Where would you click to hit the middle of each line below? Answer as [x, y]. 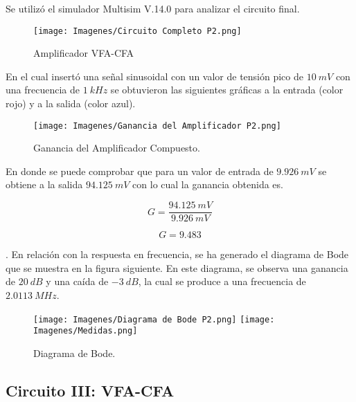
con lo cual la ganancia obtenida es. [208, 184]
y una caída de [77, 281]
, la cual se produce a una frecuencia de [222, 281]
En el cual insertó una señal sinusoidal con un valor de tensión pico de [154, 76]
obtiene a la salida [44, 184]
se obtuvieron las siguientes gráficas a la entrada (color [227, 90]
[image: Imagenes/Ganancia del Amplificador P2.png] [157, 126]
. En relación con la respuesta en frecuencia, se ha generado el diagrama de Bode [177, 254]
